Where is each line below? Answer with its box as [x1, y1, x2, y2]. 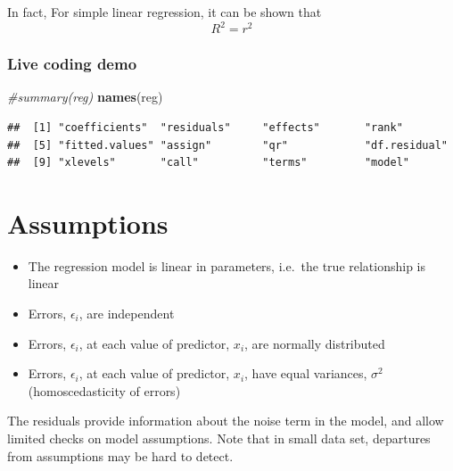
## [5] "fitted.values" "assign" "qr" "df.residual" [7, 138, 448, 152]
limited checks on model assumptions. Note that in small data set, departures [7, 428, 431, 447]
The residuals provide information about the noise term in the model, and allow [7, 411, 444, 430]
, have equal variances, [244, 364, 367, 383]
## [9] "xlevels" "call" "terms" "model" [7, 156, 410, 169]
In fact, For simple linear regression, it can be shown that [7, 3, 322, 21]
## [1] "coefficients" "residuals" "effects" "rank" [7, 120, 403, 134]
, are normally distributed [244, 334, 385, 352]
